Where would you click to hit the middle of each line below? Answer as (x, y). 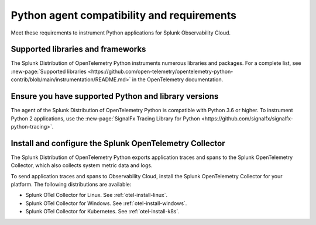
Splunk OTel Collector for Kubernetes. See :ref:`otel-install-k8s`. (102, 212)
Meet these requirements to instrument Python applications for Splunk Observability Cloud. (121, 33)
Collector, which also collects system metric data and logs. (82, 165)
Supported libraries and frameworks (78, 49)
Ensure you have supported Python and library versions (115, 96)
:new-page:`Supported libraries (49, 71)
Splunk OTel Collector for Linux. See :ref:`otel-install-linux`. (97, 195)
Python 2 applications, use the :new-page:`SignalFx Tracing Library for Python (105, 118)
